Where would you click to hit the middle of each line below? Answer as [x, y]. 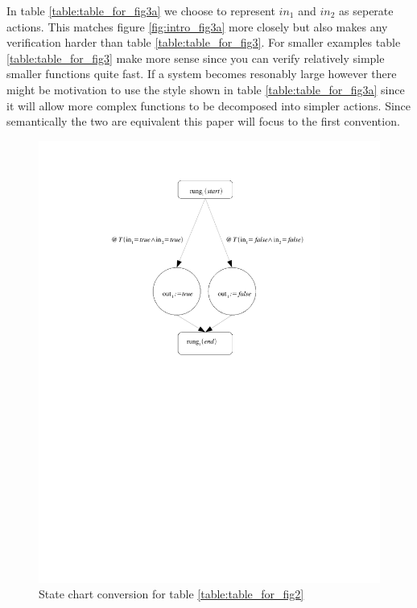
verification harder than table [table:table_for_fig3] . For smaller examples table [204, 42]
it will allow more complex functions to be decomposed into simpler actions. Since [209, 105]
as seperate [366, 10]
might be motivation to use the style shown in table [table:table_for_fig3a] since [206, 89]
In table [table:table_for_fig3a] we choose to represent [141, 10]
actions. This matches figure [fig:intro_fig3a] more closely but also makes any [197, 26]
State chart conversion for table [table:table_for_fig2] [171, 594]
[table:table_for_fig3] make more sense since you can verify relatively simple [196, 58]
